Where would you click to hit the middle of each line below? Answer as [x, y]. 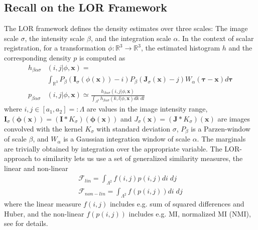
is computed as [102, 57]
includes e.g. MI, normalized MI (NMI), [190, 213]
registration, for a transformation [55, 48]
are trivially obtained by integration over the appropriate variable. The [113, 148]
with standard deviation [134, 128]
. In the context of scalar [216, 38]
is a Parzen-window [221, 128]
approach [18, 158]
